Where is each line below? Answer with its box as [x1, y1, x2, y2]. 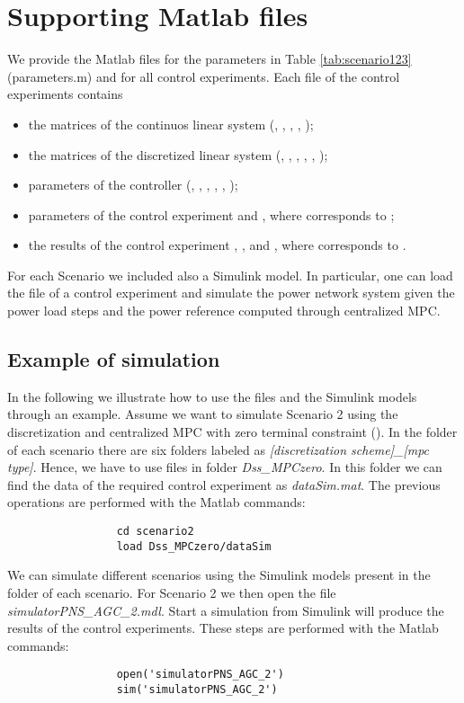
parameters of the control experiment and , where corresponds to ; [28, 205, 395, 224]
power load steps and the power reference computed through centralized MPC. [7, 301, 441, 320]
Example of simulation [7, 345, 220, 373]
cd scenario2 [116, 525, 194, 538]
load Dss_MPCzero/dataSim [116, 539, 272, 553]
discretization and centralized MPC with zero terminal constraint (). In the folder [7, 423, 458, 441]
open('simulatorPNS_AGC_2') [116, 668, 284, 681]
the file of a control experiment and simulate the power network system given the [7, 283, 455, 302]
